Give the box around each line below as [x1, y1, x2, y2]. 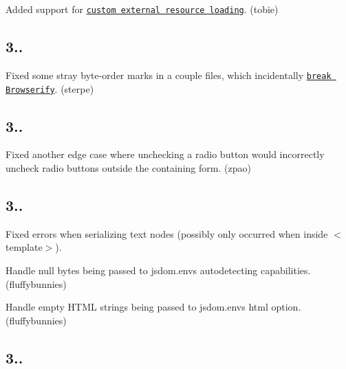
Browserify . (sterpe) [6, 81, 94, 96]
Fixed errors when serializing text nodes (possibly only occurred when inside [6, 226, 328, 241]
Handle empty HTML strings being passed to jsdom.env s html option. [6, 300, 301, 314]
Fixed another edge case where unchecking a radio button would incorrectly [6, 147, 325, 161]
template [6, 240, 43, 254]
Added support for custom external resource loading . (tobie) [6, 2, 279, 16]
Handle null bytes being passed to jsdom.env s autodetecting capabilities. [6, 262, 311, 277]
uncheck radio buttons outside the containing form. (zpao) [6, 160, 251, 175]
